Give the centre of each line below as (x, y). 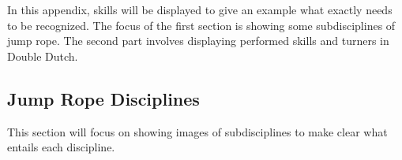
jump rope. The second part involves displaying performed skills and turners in (198, 41)
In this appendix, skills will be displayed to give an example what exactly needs (200, 10)
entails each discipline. (61, 147)
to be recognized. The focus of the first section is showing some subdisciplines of (201, 25)
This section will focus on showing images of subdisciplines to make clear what (197, 131)
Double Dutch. (43, 56)
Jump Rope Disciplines (103, 98)
